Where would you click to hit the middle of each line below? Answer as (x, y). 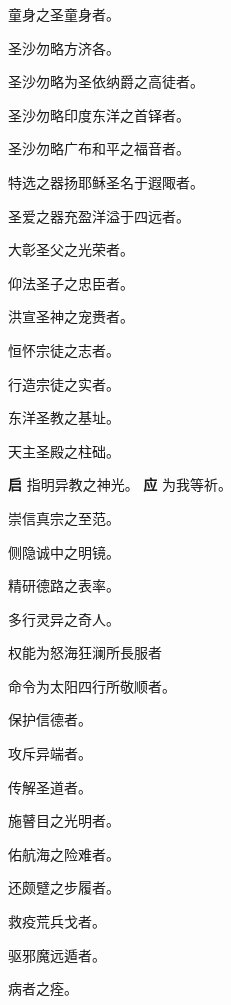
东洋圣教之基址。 (64, 417)
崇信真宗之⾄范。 (64, 517)
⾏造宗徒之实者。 (64, 383)
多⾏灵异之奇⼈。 (64, 618)
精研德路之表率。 (64, 585)
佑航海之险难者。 (64, 853)
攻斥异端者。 (50, 753)
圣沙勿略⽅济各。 (64, 47)
